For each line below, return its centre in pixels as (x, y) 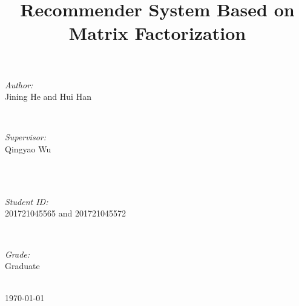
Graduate (22, 266)
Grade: (18, 254)
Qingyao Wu (28, 148)
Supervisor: (25, 137)
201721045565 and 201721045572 (65, 213)
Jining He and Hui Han (48, 96)
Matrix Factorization (157, 33)
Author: (19, 84)
